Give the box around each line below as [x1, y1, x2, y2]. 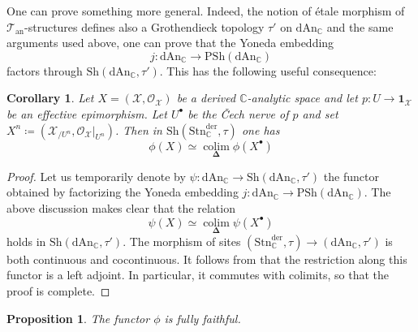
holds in [6, 232, 46, 249]
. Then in [114, 121, 162, 138]
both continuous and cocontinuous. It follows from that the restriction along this [6, 250, 407, 267]
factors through [6, 62, 83, 79]
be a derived [176, 89, 236, 106]
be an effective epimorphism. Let [6, 105, 167, 122]
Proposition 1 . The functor [6, 309, 150, 326]
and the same [326, 18, 394, 35]
